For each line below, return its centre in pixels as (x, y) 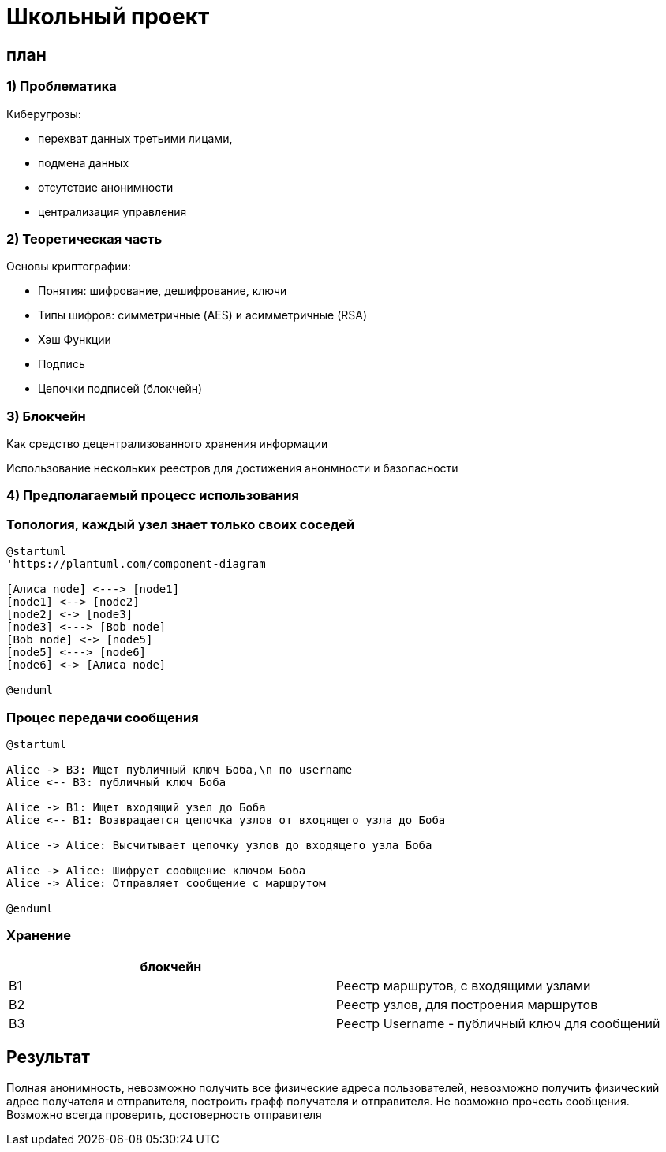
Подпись (62, 364)
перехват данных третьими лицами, (135, 138)
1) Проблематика (62, 86)
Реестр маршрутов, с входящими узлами (463, 985)
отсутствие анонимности (106, 187)
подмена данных (84, 162)
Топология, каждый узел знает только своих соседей (181, 524)
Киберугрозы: (44, 114)
